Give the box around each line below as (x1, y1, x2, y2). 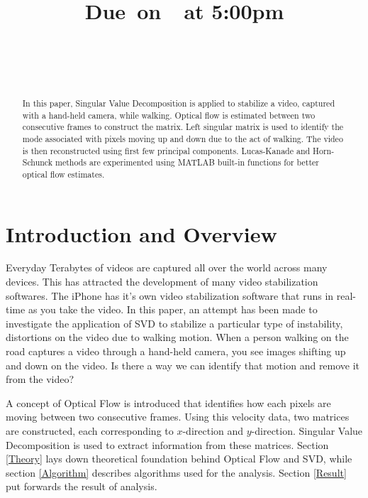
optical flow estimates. (22, 168, 105, 180)
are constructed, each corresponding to (6, 423, 174, 438)
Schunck (22, 156, 53, 168)
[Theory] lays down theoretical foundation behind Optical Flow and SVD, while (6, 451, 352, 466)
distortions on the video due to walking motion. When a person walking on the (6, 330, 349, 345)
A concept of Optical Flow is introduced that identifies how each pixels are (6, 395, 331, 410)
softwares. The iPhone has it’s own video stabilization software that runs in (6, 288, 334, 303)
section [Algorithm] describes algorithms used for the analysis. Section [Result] (6, 465, 347, 480)
